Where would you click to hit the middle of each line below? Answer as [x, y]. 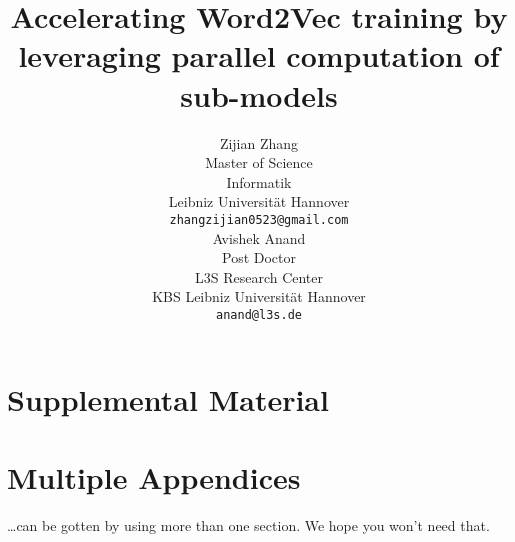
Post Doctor [258, 257]
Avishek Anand [259, 237]
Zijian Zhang [259, 142]
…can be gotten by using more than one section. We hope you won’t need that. [248, 524]
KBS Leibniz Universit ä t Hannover [259, 296]
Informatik [259, 181]
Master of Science [259, 162]
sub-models [259, 94]
